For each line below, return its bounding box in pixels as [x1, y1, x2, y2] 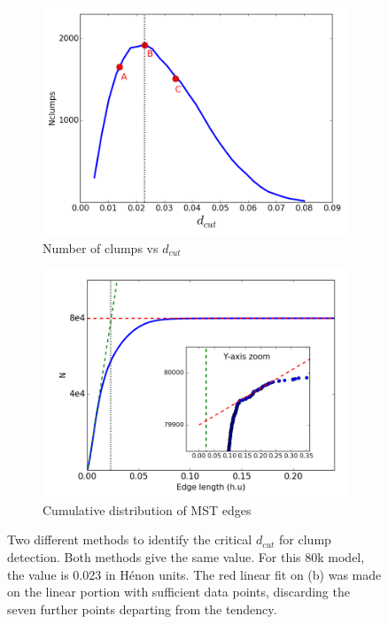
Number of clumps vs [43, 238, 159, 257]
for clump [279, 530, 331, 549]
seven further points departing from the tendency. [7, 599, 277, 618]
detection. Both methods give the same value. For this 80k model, [7, 547, 365, 566]
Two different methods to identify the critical [7, 530, 252, 549]
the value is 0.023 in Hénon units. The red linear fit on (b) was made [7, 565, 382, 583]
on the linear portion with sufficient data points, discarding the [7, 582, 350, 601]
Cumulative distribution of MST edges [43, 500, 252, 519]
